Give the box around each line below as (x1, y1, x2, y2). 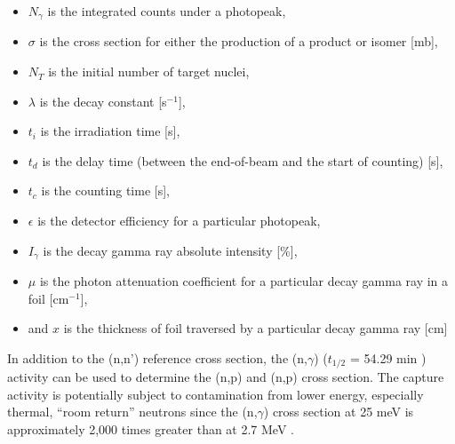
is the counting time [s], (41, 181, 170, 200)
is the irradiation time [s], (40, 122, 180, 140)
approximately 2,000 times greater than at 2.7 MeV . (7, 420, 294, 439)
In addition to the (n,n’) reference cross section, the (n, (7, 348, 307, 367)
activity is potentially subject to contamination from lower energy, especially (7, 385, 424, 403)
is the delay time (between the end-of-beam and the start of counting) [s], (42, 151, 443, 170)
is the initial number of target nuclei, (48, 62, 250, 81)
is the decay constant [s (39, 91, 167, 110)
